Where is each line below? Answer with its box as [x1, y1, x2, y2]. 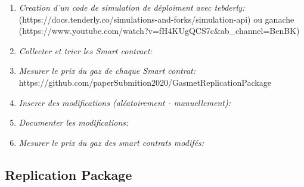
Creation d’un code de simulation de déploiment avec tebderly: [18, 1, 245, 13]
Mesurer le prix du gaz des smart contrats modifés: [18, 136, 204, 148]
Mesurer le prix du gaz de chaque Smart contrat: [18, 64, 196, 77]
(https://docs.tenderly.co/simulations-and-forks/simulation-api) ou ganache [18, 13, 294, 25]
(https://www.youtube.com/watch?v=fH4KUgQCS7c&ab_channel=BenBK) [18, 24, 300, 37]
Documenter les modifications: [18, 116, 129, 129]
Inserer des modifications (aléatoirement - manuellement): [18, 96, 231, 108]
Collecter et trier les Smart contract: [18, 44, 153, 57]
